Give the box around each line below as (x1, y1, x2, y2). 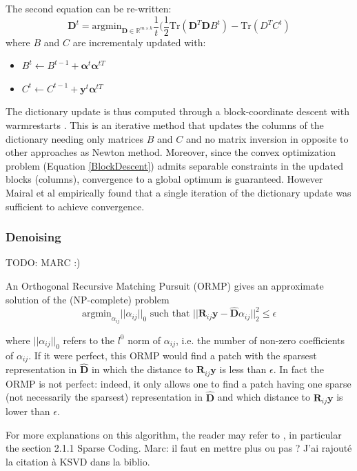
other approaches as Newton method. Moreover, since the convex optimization (6, 145, 336, 159)
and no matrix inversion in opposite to (185, 131, 349, 146)
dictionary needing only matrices (6, 131, 144, 146)
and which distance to (217, 390, 310, 404)
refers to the (63, 332, 115, 347)
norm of (127, 332, 161, 347)
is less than (219, 362, 267, 377)
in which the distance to (91, 362, 194, 377)
